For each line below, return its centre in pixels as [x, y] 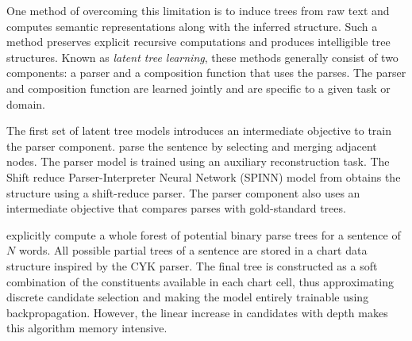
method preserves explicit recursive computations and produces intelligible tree [198, 42]
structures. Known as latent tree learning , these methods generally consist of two [202, 57]
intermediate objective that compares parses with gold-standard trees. [176, 208]
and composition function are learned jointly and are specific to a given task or [198, 88]
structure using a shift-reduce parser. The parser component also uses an [183, 192]
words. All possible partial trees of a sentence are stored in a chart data [193, 250]
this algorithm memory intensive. [87, 328]
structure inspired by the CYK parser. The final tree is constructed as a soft [192, 265]
